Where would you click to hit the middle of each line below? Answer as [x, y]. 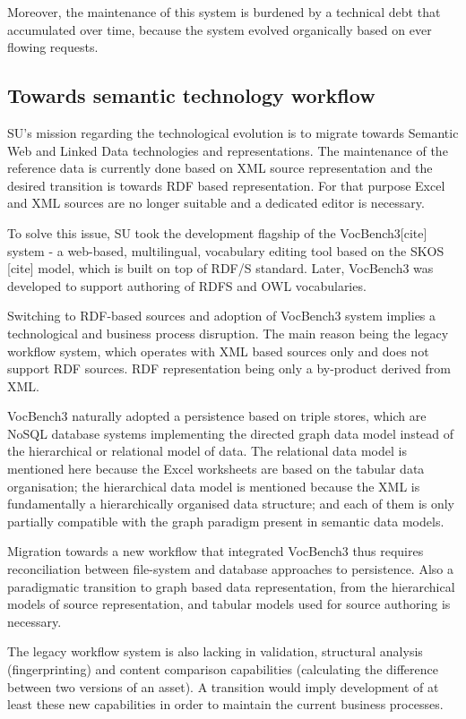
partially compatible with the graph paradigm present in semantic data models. [226, 521]
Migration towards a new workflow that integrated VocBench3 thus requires [216, 551]
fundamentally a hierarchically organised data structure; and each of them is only [231, 504]
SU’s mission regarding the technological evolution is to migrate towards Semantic [233, 132]
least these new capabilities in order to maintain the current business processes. [225, 704]
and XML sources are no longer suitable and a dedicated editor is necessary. [216, 203]
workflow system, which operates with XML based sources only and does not [218, 351]
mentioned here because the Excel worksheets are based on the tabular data [216, 469]
